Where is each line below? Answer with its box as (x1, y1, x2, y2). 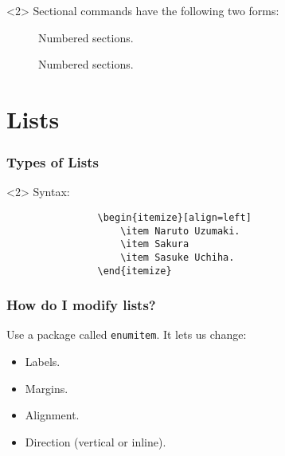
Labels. (25, 353, 61, 370)
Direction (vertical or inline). (25, 433, 166, 450)
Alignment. (25, 407, 80, 423)
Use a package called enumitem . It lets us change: (6, 326, 247, 343)
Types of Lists (6, 152, 99, 172)
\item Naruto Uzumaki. (120, 225, 240, 237)
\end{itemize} (97, 265, 172, 277)
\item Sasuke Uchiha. (120, 251, 235, 263)
